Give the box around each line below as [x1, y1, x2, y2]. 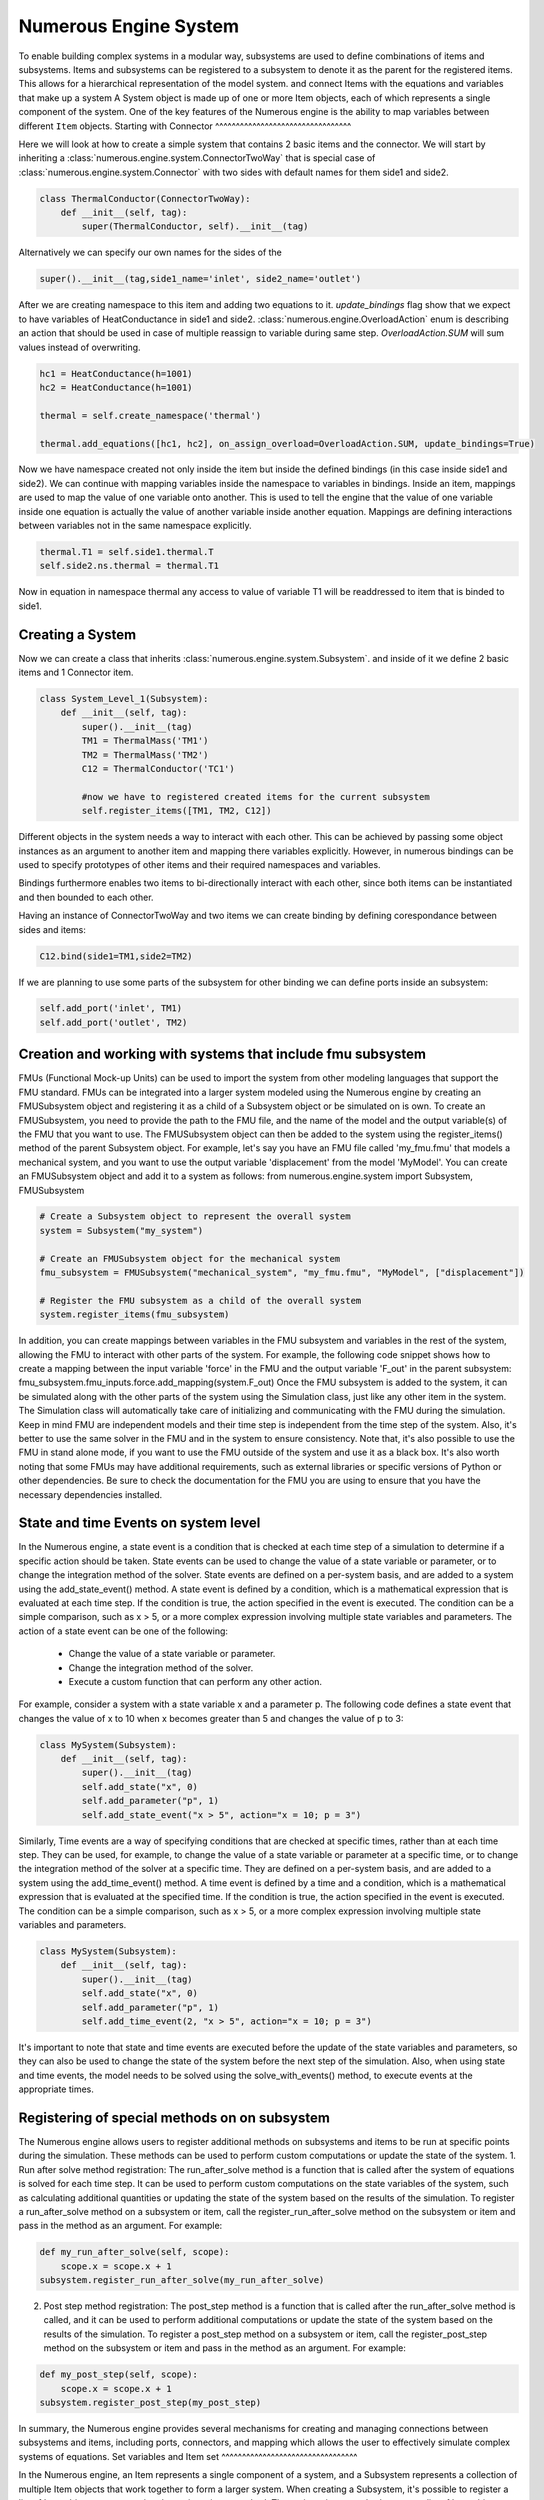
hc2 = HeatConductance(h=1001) [39, 381, 194, 393]
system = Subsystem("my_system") [39, 1225, 204, 1236]
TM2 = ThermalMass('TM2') [81, 749, 209, 760]
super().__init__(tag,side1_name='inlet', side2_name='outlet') [39, 273, 362, 285]
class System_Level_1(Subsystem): [39, 693, 209, 705]
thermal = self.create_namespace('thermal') [39, 410, 262, 421]
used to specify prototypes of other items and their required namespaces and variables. [18, 858, 381, 870]
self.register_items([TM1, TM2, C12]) [81, 805, 272, 817]
